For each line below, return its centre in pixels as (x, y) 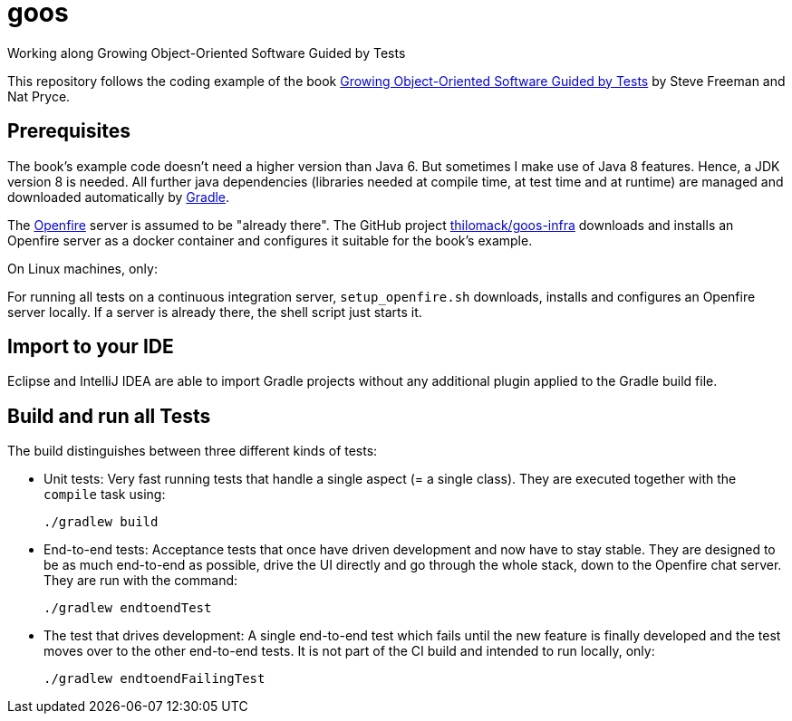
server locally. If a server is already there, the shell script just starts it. (215, 312)
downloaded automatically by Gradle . (119, 197)
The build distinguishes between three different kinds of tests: (193, 451)
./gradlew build (101, 522)
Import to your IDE (91, 347)
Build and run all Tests (109, 416)
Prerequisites (69, 131)
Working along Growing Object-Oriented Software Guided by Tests (207, 53)
